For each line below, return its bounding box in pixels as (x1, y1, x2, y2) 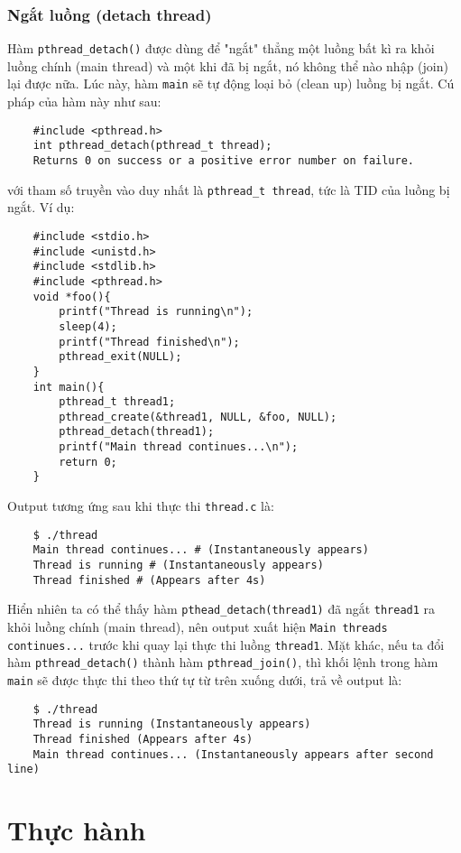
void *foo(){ (32, 290, 111, 303)
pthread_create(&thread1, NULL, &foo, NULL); (59, 410, 337, 423)
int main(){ (32, 380, 105, 394)
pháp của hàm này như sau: (7, 92, 161, 111)
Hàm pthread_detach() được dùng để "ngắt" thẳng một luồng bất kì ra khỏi (7, 39, 435, 58)
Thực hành (7, 811, 146, 848)
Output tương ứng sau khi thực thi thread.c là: (7, 496, 274, 515)
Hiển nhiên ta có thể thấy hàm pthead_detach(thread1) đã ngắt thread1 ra (7, 599, 436, 618)
